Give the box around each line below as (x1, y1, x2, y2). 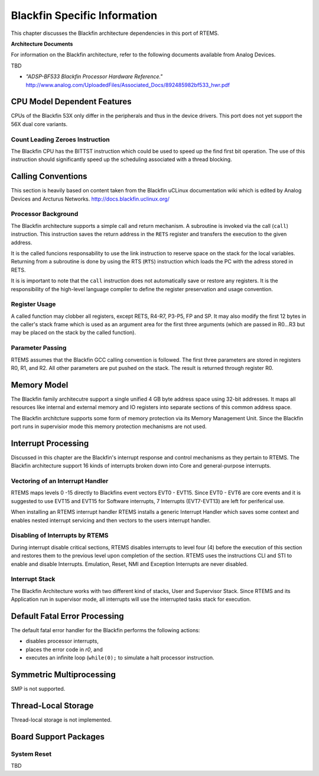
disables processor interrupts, (25, 637, 99, 645)
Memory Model (11, 379, 69, 390)
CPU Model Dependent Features (11, 96, 132, 107)
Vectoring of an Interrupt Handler (11, 477, 109, 485)
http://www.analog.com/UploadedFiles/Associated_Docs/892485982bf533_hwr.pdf (25, 81, 230, 88)
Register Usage (11, 300, 56, 308)
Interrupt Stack (11, 575, 56, 583)
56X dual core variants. (11, 120, 68, 127)
